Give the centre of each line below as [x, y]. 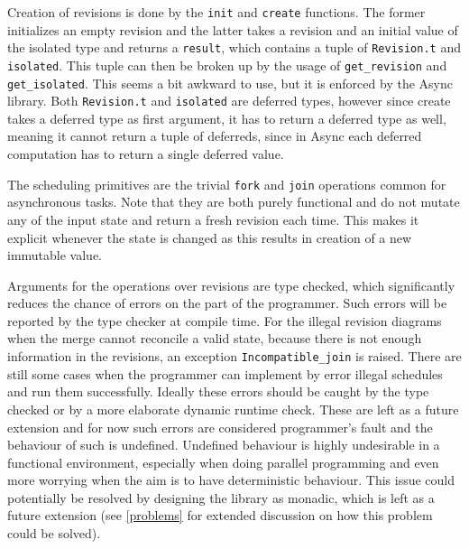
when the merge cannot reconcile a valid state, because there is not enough [215, 338]
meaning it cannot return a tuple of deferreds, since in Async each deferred [215, 136]
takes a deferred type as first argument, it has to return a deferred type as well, [227, 118]
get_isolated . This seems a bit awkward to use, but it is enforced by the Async [230, 83]
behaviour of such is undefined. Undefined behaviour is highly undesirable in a [224, 445]
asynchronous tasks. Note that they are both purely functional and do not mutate [234, 202]
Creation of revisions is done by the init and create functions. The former [216, 12]
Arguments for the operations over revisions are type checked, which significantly [231, 285]
